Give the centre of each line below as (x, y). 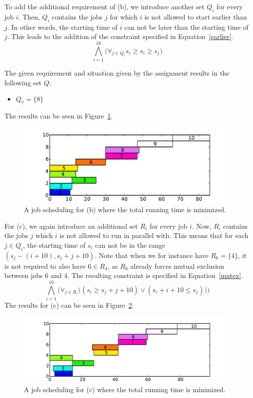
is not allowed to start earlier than (196, 16)
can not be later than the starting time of (186, 27)
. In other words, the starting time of (62, 27)
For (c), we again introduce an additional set (71, 226)
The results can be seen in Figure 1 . (59, 115)
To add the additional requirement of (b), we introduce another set (105, 6)
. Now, (202, 226)
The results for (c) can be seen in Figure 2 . (69, 305)
